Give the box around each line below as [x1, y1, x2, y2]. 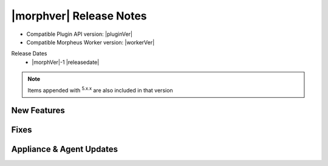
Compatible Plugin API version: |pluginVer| [26, 30, 133, 38]
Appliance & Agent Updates [11, 144, 118, 154]
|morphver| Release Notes [11, 9, 147, 22]
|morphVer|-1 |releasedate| [32, 58, 100, 66]
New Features [11, 105, 65, 116]
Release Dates [11, 50, 47, 57]
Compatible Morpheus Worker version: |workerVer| [26, 38, 155, 46]
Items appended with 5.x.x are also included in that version [27, 85, 173, 94]
